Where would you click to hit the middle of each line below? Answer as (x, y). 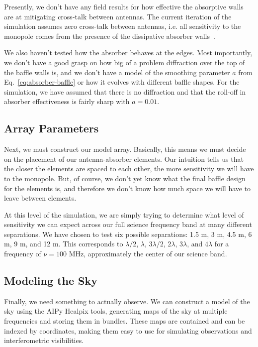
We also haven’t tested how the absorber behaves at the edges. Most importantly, (128, 53)
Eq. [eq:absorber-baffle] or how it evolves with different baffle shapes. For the (122, 82)
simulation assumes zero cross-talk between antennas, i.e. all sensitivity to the (123, 26)
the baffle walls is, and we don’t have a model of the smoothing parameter (117, 72)
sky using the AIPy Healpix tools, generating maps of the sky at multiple (116, 311)
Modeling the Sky (51, 281)
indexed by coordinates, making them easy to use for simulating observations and (128, 330)
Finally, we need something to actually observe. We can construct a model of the (127, 301)
